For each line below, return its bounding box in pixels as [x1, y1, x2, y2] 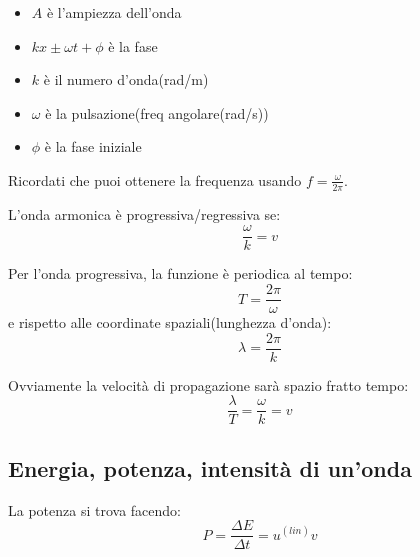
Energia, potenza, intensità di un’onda [8, 452, 412, 483]
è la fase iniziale [44, 136, 142, 157]
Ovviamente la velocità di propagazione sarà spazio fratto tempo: [8, 374, 409, 395]
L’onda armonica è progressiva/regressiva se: [8, 203, 281, 224]
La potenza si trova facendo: [8, 499, 181, 520]
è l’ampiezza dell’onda [46, 2, 182, 22]
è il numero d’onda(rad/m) [43, 69, 209, 90]
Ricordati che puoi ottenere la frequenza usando [8, 169, 302, 190]
